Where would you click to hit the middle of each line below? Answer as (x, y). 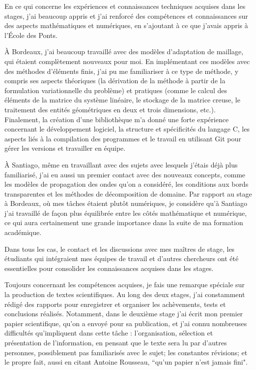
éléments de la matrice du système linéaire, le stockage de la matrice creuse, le (122, 100)
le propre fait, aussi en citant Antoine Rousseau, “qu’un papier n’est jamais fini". (126, 362)
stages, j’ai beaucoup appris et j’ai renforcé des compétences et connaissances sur (126, 16)
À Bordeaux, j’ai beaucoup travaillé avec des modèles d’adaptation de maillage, (124, 51)
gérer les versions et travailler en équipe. (65, 148)
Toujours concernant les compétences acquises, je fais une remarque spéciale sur (125, 285)
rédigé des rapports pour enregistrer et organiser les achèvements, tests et (115, 304)
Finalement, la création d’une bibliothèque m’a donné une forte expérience (117, 119)
